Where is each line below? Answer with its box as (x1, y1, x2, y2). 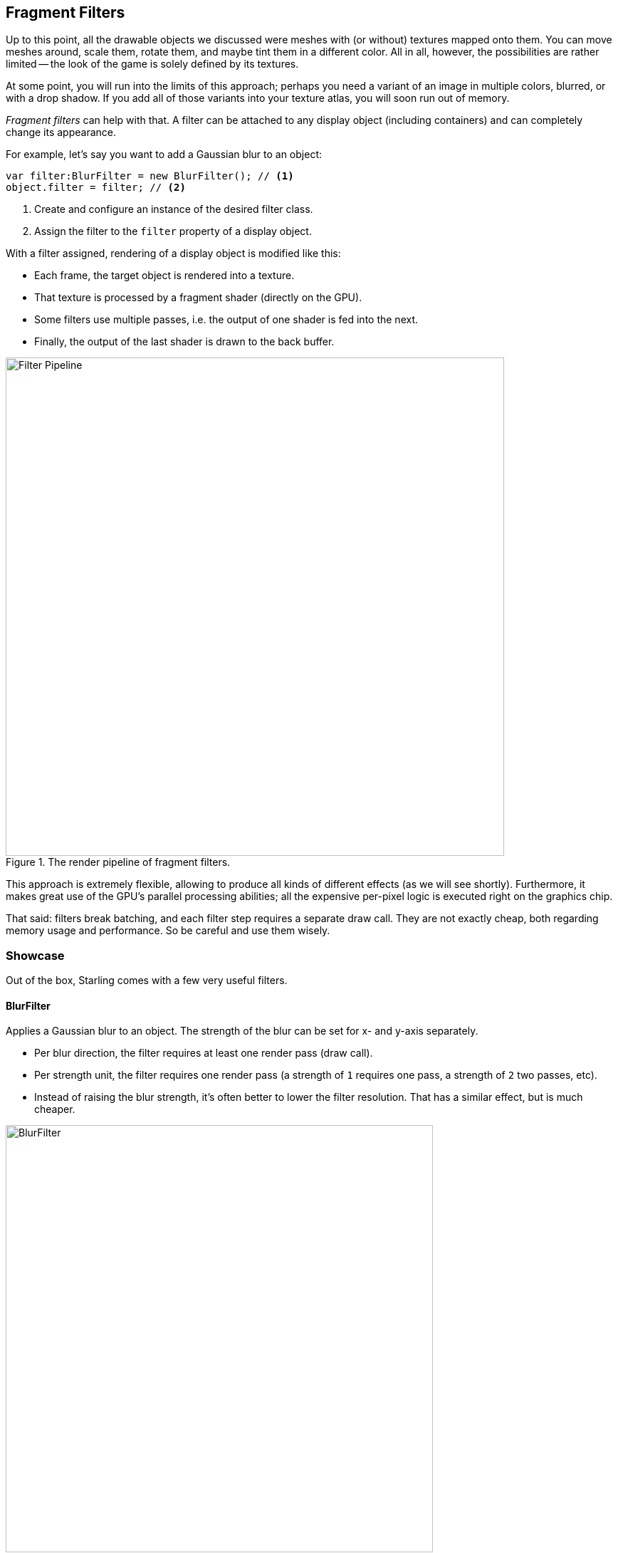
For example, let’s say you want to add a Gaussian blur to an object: (6, 148, 322, 161)
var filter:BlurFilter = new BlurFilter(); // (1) (6, 170, 294, 182)
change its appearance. (6, 126, 117, 139)
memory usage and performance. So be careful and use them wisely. (6, 924, 330, 937)
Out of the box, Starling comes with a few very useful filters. (6, 974, 288, 987)
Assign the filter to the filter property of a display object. (34, 225, 312, 238)
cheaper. (34, 1103, 75, 1116)
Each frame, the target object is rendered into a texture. (34, 269, 295, 282)
